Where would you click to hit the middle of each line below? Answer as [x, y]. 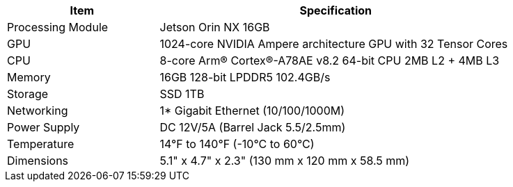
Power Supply [44, 127]
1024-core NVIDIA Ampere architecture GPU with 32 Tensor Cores [334, 44]
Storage [28, 94]
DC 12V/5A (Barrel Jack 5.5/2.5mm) [253, 127]
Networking [38, 111]
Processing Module [58, 27]
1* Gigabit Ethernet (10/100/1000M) [252, 111]
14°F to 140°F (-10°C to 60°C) [237, 144]
